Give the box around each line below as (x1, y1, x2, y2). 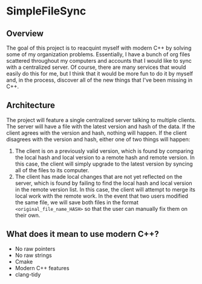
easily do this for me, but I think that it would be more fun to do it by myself (6, 70, 194, 77)
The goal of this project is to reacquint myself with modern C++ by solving (6, 44, 192, 51)
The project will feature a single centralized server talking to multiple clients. (6, 116, 197, 123)
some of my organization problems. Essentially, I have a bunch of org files (6, 51, 191, 58)
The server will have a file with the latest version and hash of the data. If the (6, 123, 195, 130)
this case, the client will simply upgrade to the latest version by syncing (15, 160, 194, 167)
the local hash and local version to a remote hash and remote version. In (15, 153, 195, 161)
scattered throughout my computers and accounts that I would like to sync (6, 57, 192, 64)
